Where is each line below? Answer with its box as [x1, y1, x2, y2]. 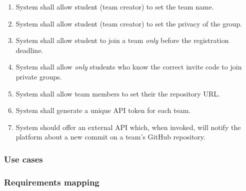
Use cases [4, 152, 43, 165]
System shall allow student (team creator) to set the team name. [15, 1, 214, 11]
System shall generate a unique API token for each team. [15, 105, 191, 115]
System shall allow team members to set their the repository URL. [15, 88, 220, 98]
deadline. [15, 44, 43, 55]
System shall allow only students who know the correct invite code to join [15, 61, 242, 72]
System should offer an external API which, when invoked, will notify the [15, 121, 241, 132]
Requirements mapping [4, 175, 99, 188]
